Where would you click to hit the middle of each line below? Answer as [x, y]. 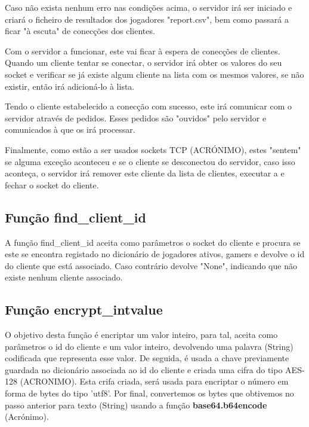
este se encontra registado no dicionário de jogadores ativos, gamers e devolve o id [155, 254]
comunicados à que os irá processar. [70, 129]
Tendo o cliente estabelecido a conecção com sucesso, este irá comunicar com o [148, 106]
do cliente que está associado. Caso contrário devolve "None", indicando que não [151, 265]
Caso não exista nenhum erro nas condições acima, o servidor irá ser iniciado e [149, 7]
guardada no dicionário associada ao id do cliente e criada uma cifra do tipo [144, 369]
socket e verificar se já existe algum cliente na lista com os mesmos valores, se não [154, 74]
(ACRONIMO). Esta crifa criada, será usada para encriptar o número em [154, 381]
